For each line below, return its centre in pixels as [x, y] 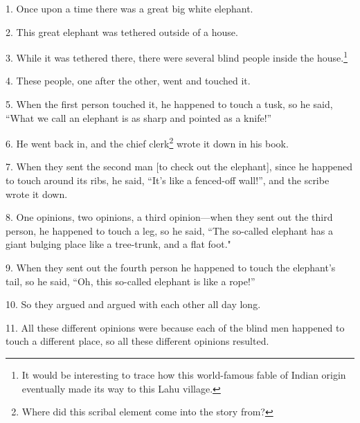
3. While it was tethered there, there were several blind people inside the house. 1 [177, 56]
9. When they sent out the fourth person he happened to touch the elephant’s [171, 268]
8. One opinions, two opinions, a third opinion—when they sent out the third [169, 217]
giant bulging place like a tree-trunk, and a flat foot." [118, 244]
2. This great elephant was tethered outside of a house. [122, 31]
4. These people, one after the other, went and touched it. [128, 81]
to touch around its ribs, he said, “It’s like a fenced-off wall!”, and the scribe [168, 180]
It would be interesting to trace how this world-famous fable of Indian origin [184, 375]
